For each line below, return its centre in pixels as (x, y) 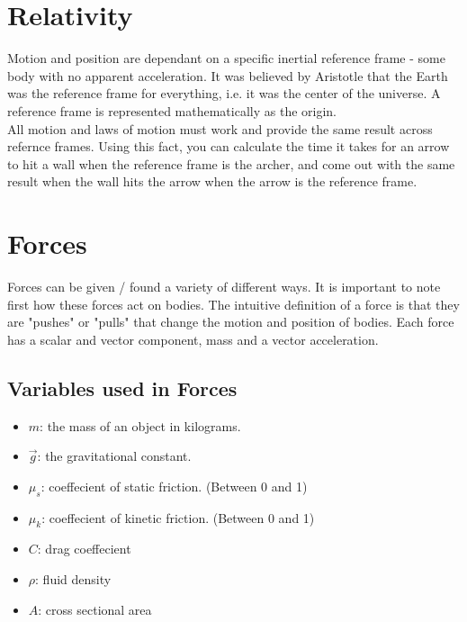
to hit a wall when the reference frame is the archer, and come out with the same (231, 163)
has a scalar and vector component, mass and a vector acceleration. (193, 339)
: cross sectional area (95, 609)
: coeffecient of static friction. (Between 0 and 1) (174, 486)
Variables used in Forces (122, 388)
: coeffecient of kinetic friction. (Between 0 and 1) (178, 517)
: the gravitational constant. (114, 456)
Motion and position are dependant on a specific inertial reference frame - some (226, 58)
